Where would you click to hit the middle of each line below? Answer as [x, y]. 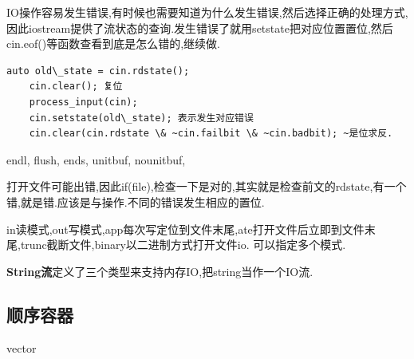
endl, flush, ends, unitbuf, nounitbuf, [96, 159]
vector [22, 347]
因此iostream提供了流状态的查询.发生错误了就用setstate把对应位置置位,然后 [200, 28]
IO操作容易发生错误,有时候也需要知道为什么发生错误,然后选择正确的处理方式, [207, 12]
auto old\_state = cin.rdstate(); [98, 71]
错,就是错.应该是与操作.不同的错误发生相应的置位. [136, 201]
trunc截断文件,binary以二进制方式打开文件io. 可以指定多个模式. [183, 245]
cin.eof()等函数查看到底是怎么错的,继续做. [113, 43]
